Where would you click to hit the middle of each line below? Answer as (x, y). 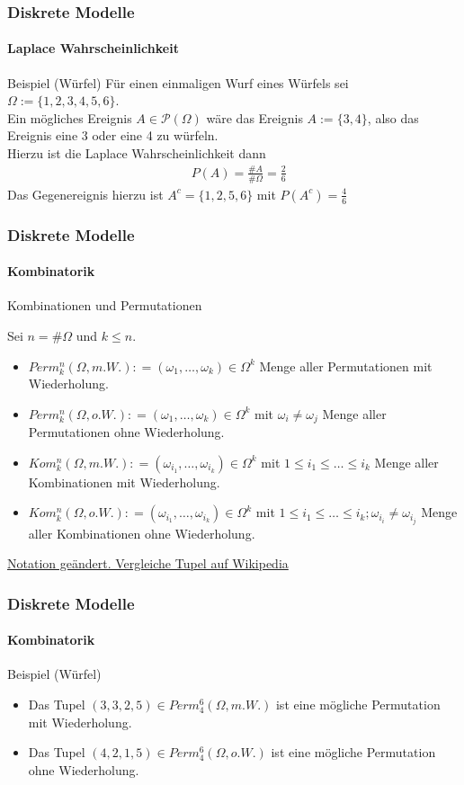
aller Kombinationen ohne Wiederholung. (142, 533)
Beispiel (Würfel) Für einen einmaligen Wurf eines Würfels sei (178, 82)
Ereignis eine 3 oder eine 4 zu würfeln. (113, 135)
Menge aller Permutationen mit (346, 366)
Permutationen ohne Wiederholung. (126, 432)
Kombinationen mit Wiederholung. (124, 482)
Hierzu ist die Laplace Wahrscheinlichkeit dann (137, 153)
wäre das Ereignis (254, 117)
